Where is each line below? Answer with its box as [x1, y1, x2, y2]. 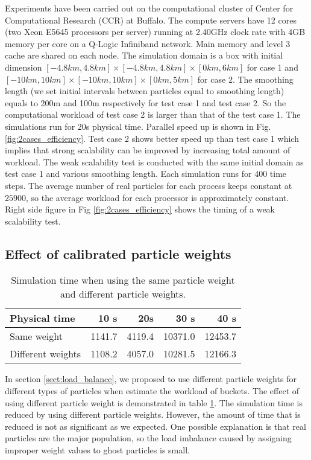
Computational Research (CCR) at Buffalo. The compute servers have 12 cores [5, 13, 297, 26]
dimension [5, 60, 42, 73]
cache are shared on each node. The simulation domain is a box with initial [5, 49, 283, 62]
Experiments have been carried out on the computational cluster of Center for [5, 2, 294, 14]
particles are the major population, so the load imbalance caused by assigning [5, 432, 292, 444]
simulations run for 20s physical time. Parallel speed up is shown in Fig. [5, 120, 271, 132]
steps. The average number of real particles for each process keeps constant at [5, 179, 292, 191]
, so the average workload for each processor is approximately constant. [26, 191, 289, 203]
